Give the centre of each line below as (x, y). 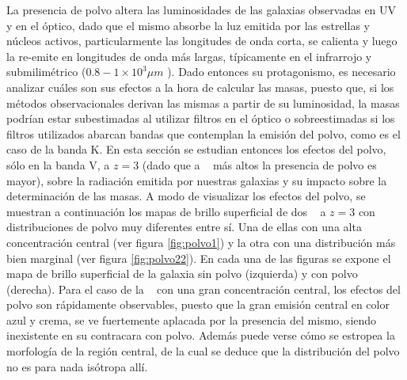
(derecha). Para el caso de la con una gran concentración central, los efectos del (203, 289)
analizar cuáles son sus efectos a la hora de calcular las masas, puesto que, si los (200, 87)
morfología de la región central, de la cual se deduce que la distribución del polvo (203, 351)
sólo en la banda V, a (58, 164)
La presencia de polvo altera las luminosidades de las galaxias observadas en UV (202, 9)
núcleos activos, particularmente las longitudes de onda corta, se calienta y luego (202, 41)
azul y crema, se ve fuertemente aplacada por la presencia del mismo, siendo (192, 319)
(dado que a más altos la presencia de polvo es (259, 164)
